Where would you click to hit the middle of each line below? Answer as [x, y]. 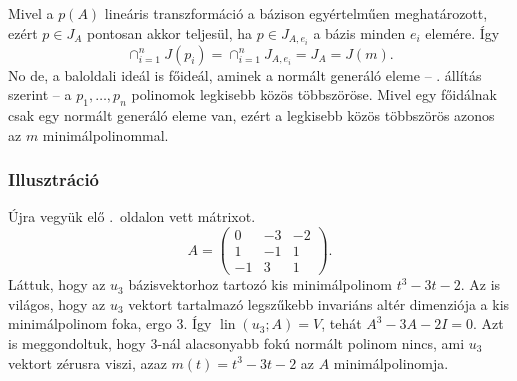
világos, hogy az [57, 303]
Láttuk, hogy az [57, 284]
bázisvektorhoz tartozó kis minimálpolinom [260, 284]
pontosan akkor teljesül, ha [169, 32]
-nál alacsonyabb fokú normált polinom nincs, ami [311, 343]
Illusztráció [54, 179]
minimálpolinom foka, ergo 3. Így [110, 323]
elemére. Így [462, 32]
